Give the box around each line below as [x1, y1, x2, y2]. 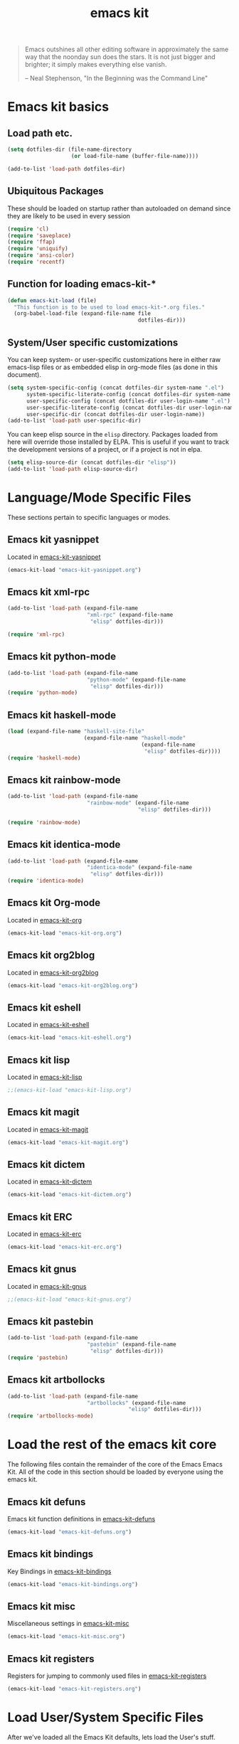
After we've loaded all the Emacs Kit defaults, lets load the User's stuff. [7, 1733, 216, 1741]
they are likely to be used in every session [7, 211, 130, 220]
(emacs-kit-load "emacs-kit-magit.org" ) [7, 1139, 129, 1146]
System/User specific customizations [7, 336, 179, 349]
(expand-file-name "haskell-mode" [83, 734, 186, 741]
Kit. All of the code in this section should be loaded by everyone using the [7, 1467, 224, 1477]
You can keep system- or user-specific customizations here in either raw [7, 356, 221, 363]
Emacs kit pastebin [7, 1315, 94, 1327]
